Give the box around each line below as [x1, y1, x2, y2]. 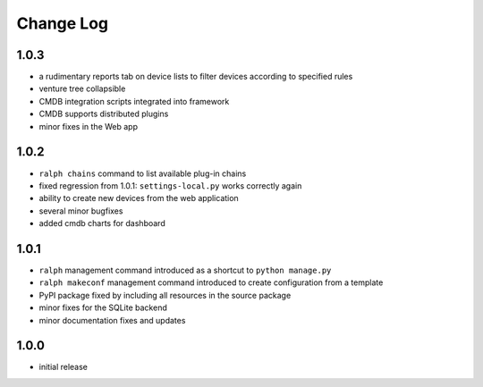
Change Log [16, 13, 109, 33]
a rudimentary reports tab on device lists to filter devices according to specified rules [38, 72, 353, 82]
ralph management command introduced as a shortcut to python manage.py [38, 265, 332, 275]
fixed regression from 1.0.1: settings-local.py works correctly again [38, 180, 302, 191]
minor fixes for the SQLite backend [38, 302, 167, 313]
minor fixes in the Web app [38, 121, 139, 131]
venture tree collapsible [38, 83, 126, 94]
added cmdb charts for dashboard [38, 218, 165, 229]
